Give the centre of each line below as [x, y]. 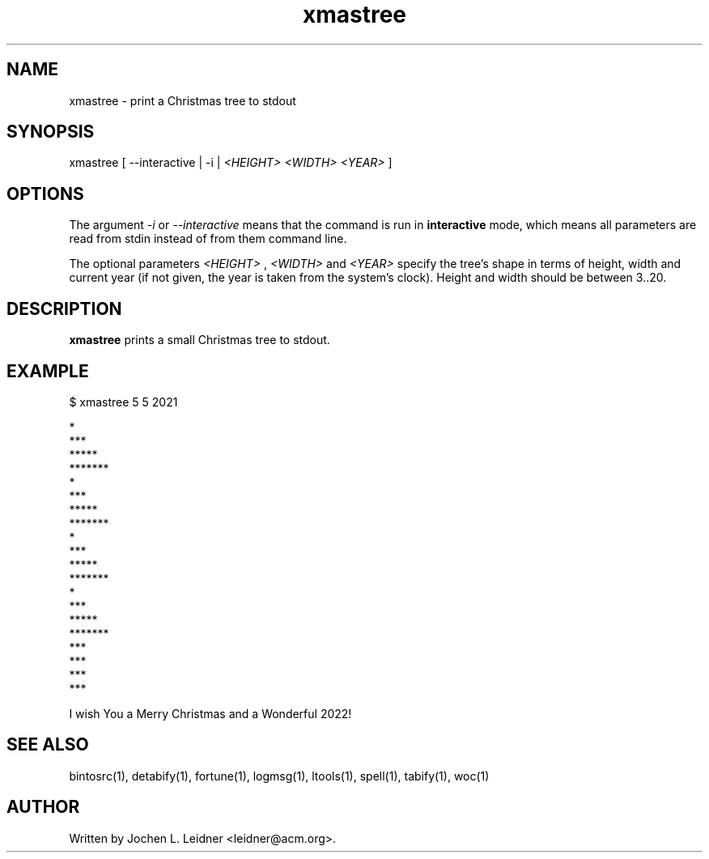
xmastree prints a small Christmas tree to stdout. [200, 340]
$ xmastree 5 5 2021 [123, 402]
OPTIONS [45, 193]
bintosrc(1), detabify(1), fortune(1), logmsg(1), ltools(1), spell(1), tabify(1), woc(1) [279, 776]
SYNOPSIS [51, 132]
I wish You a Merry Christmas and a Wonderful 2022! [210, 713]
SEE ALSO [48, 745]
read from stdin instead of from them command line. [208, 239]
